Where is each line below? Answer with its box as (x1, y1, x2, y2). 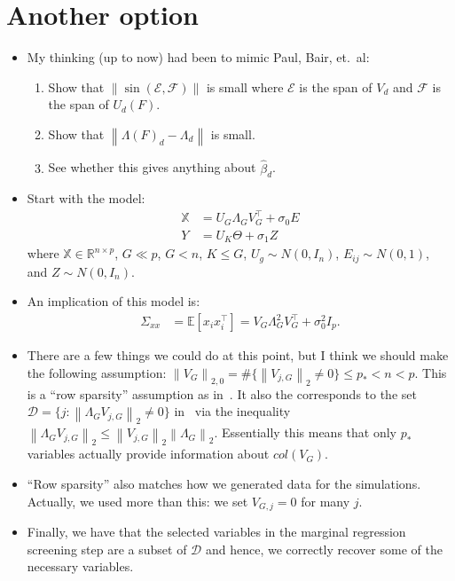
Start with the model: (27, 189, 145, 208)
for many (301, 491, 350, 510)
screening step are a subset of (27, 539, 187, 558)
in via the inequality (174, 402, 291, 420)
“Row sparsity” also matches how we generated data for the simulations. (27, 474, 421, 492)
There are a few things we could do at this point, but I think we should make (27, 346, 449, 365)
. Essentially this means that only (214, 423, 396, 442)
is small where (206, 77, 284, 96)
